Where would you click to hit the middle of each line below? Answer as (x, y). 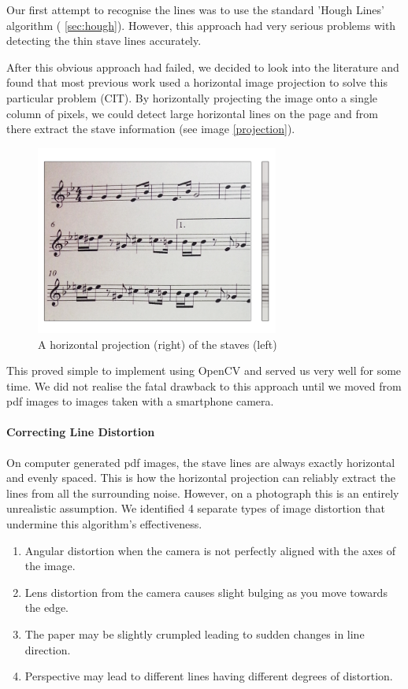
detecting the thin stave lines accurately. (104, 41)
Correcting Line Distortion (81, 432)
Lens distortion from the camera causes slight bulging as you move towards (206, 592)
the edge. (47, 608)
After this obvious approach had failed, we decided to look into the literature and (203, 67)
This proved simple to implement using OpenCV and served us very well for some (204, 370)
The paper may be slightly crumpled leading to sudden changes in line (195, 634)
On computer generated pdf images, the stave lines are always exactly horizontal (201, 462)
